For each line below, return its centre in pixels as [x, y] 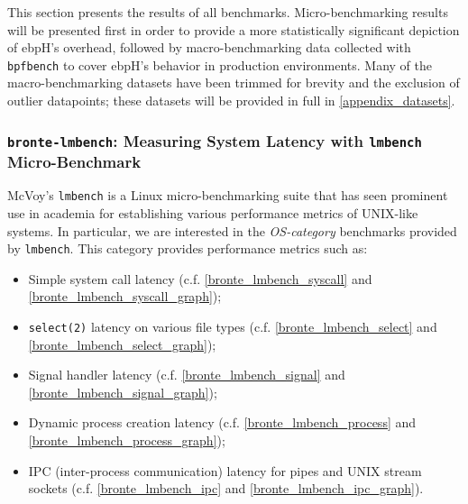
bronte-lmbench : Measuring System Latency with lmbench [215, 140]
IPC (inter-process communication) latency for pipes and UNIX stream [225, 470]
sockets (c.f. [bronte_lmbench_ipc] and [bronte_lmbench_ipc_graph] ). [226, 488]
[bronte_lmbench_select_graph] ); [122, 344]
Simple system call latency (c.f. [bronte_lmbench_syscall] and [200, 278]
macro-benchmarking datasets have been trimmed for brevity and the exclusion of [234, 82]
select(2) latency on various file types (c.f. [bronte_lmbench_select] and [233, 327]
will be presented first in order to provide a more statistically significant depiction [234, 29]
